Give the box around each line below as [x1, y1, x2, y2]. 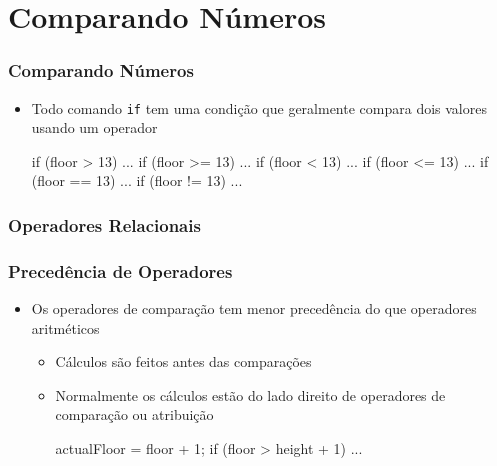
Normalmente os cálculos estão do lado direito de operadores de [55, 384, 446, 405]
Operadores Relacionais [8, 212, 201, 237]
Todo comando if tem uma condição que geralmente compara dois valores [31, 97, 487, 118]
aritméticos [31, 317, 100, 338]
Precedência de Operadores [8, 258, 233, 283]
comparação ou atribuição [55, 404, 214, 425]
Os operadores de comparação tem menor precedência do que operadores [31, 298, 477, 319]
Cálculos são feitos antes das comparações [55, 351, 312, 372]
